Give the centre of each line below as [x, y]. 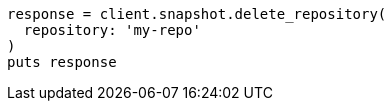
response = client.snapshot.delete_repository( [197, 14]
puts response [62, 62]
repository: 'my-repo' [112, 30]
